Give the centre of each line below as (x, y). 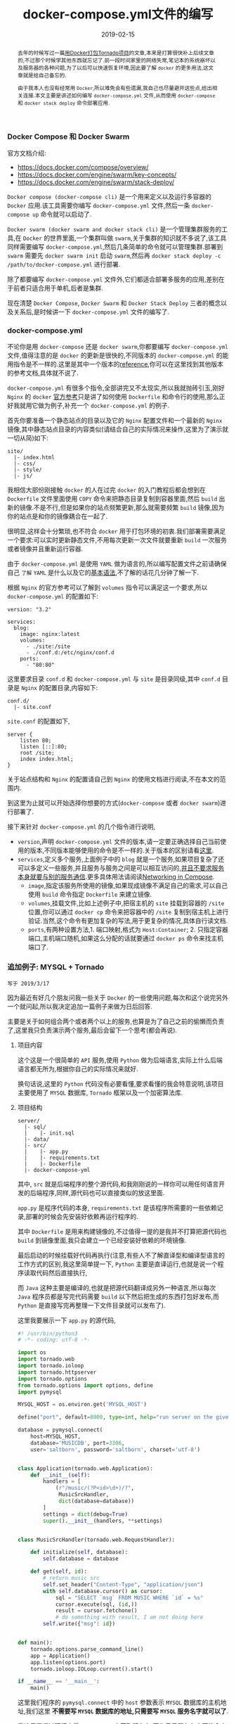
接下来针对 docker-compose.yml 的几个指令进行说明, (81, 826)
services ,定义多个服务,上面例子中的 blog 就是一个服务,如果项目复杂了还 (121, 860)
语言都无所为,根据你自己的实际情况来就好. (78, 1068)
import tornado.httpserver (57, 1372)
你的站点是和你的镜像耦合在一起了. (58, 516)
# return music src (71, 1578)
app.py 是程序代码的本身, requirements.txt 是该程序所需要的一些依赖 (117, 1208)
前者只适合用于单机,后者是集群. (58, 288)
